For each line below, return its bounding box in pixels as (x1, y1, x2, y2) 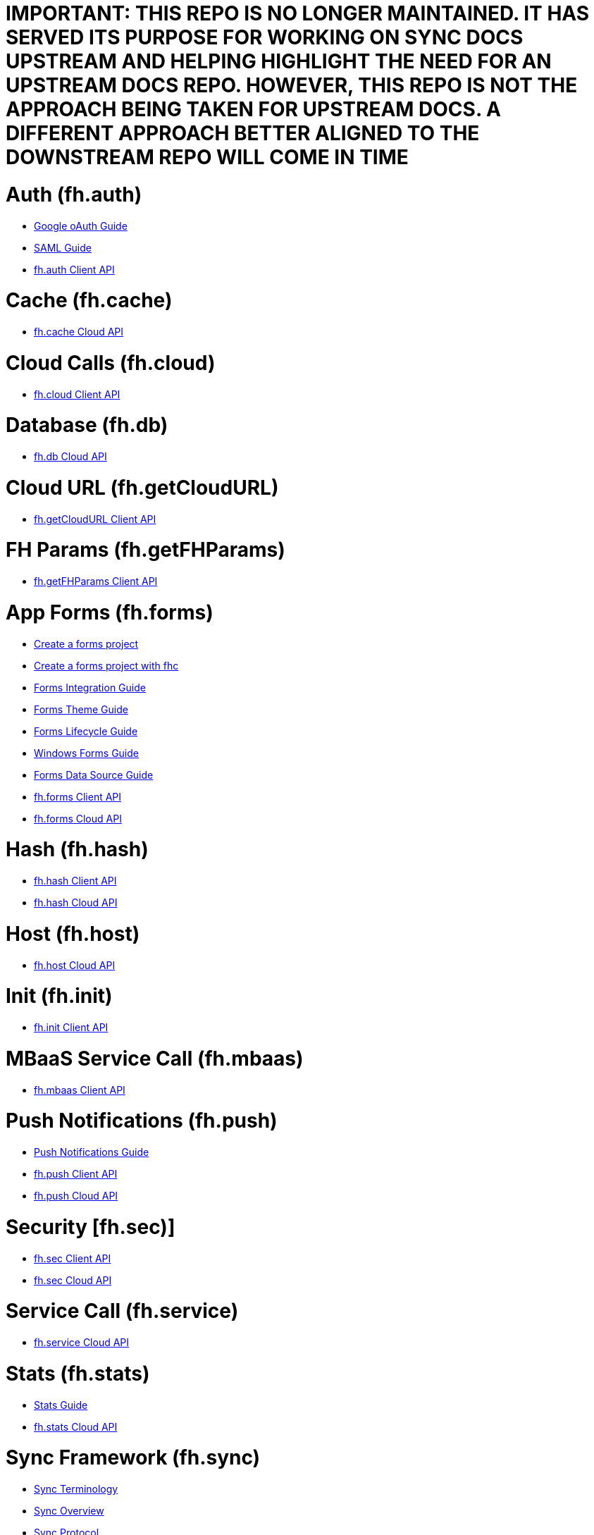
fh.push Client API (34, 1168, 118, 1180)
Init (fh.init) (6, 984, 113, 1009)
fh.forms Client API (34, 790, 122, 803)
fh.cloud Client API (34, 388, 120, 400)
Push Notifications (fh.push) (6, 1109, 278, 1133)
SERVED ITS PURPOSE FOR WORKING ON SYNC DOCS (6, 25, 524, 49)
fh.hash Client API (34, 875, 117, 887)
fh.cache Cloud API (34, 326, 124, 338)
